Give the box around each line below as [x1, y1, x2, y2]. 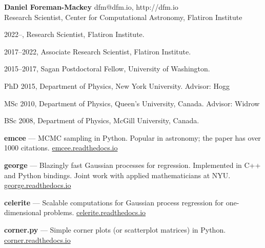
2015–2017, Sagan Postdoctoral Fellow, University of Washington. [4, 63, 210, 74]
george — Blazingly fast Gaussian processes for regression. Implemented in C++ [4, 159, 261, 170]
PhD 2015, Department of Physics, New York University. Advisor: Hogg [4, 80, 230, 91]
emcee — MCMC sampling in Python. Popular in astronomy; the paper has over [4, 132, 261, 143]
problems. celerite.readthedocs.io [44, 207, 146, 218]
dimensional [4, 207, 42, 218]
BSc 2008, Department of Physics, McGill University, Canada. [4, 115, 199, 126]
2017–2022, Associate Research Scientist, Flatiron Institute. [4, 46, 191, 56]
